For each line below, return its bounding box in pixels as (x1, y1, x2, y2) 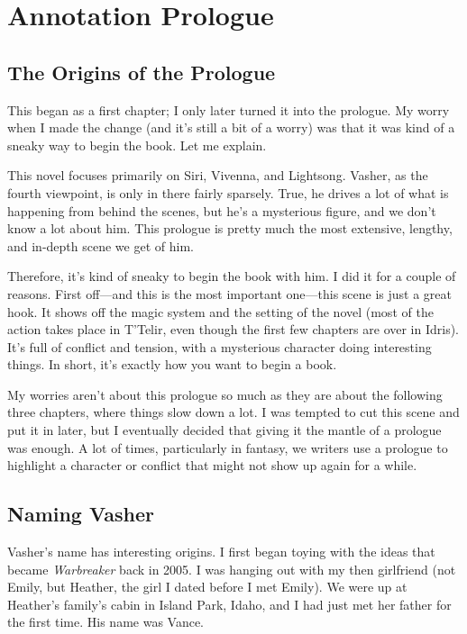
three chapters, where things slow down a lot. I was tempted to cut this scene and (7, 403, 460, 421)
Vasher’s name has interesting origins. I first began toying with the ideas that (7, 542, 435, 561)
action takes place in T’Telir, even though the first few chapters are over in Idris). (7, 320, 460, 339)
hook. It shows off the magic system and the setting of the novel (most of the (7, 302, 434, 321)
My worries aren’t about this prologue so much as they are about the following (7, 385, 443, 403)
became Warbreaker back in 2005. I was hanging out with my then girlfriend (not (7, 559, 456, 578)
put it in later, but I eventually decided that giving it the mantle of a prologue (7, 421, 442, 439)
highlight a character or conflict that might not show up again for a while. (7, 456, 417, 475)
